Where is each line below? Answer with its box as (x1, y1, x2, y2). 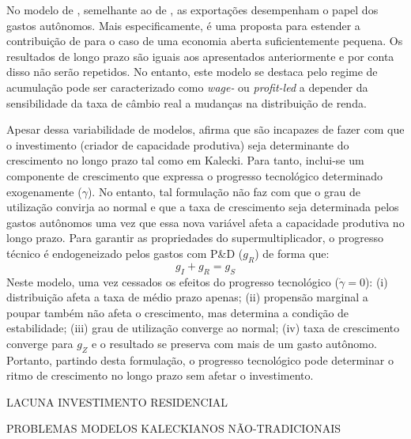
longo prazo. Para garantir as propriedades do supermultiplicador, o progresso (6, 229, 384, 246)
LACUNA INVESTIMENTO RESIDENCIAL (6, 393, 228, 410)
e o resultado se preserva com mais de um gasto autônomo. (91, 335, 377, 351)
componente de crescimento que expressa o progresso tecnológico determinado (6, 167, 383, 184)
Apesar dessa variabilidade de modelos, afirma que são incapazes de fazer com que (6, 121, 405, 138)
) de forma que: (255, 244, 330, 261)
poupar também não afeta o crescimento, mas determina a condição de (6, 304, 349, 320)
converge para (6, 335, 74, 351)
